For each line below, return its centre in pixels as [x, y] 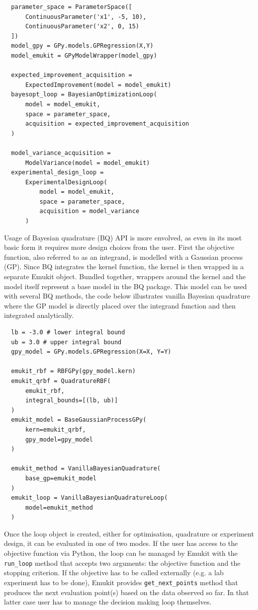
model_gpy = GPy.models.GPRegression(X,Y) [82, 46]
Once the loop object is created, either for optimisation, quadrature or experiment [129, 533]
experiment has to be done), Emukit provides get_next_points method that [121, 582]
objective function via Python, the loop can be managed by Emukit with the [121, 553]
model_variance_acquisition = [61, 153]
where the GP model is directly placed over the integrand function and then [120, 305]
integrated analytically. [39, 315]
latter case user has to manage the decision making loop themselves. [108, 602]
